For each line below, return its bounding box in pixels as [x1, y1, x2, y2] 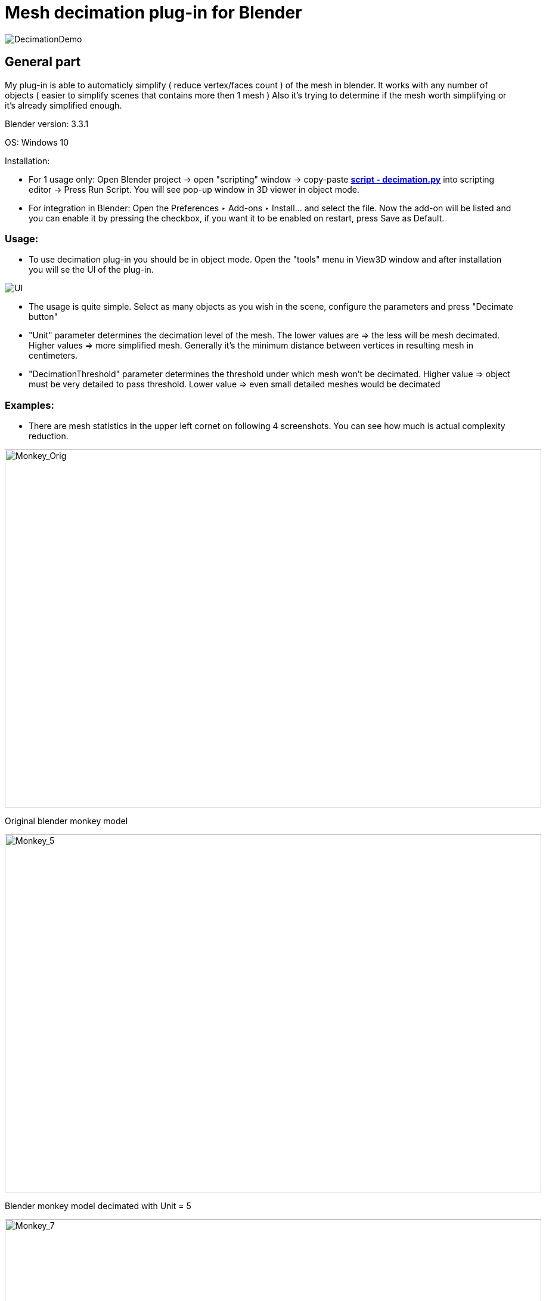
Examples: [5, 399, 54, 411]
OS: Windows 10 [5, 137, 69, 147]
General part [5, 54, 81, 70]
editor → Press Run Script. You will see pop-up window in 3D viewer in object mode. [29, 184, 360, 195]
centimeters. [29, 350, 78, 361]
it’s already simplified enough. [5, 100, 122, 110]
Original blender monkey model [5, 816, 128, 827]
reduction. [29, 431, 69, 442]
